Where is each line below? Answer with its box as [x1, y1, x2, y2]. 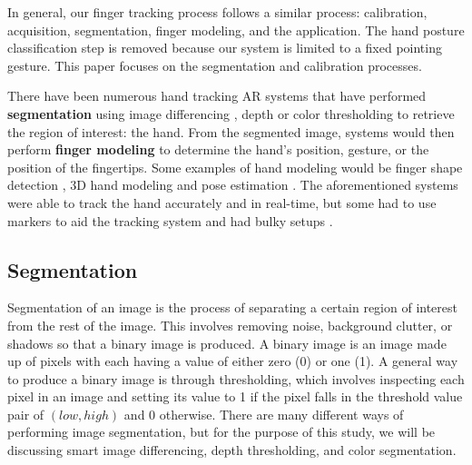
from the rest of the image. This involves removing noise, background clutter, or [7, 315, 453, 334]
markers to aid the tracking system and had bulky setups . [7, 211, 333, 230]
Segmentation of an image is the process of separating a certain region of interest [7, 298, 457, 317]
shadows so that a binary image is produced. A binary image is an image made [7, 333, 447, 352]
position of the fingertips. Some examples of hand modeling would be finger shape [7, 157, 463, 176]
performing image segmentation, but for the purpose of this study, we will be [7, 422, 436, 441]
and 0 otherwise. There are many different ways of [123, 404, 404, 423]
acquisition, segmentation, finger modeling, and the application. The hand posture [7, 20, 465, 39]
